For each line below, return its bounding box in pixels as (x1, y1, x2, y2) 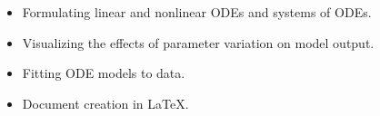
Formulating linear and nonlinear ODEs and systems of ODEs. (22, 3, 372, 21)
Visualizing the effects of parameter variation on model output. (22, 33, 375, 52)
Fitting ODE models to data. (22, 63, 185, 82)
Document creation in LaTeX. (22, 93, 189, 112)
